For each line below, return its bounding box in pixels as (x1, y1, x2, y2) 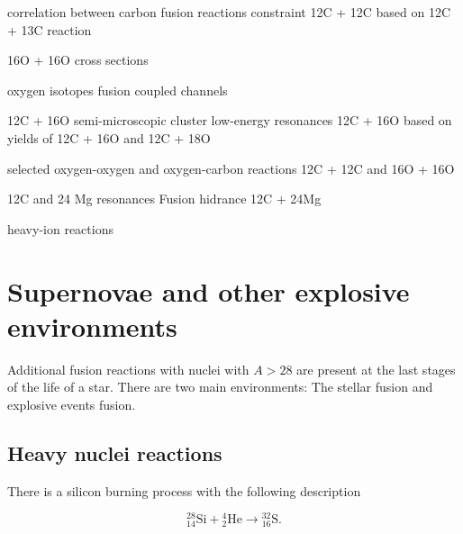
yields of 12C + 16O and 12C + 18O (7, 128, 211, 147)
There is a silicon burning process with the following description (7, 481, 361, 500)
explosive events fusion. (7, 394, 136, 413)
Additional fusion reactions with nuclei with (7, 359, 250, 378)
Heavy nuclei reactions (7, 439, 222, 466)
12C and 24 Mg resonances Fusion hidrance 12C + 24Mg (7, 189, 322, 208)
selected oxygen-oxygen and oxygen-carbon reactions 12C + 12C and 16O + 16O (7, 158, 455, 177)
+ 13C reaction (7, 20, 92, 39)
